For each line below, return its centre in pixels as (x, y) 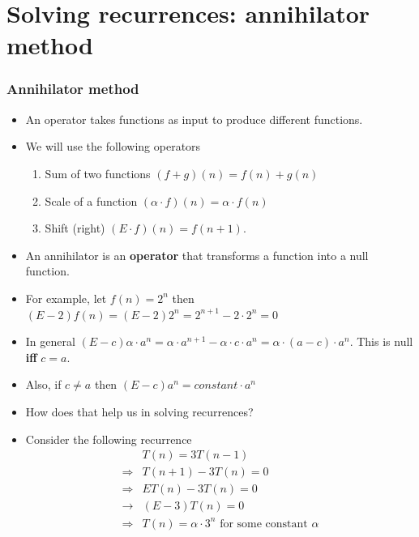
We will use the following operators (113, 146)
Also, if (43, 384)
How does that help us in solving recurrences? (139, 411)
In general (50, 341)
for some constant (264, 524)
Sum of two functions (98, 173)
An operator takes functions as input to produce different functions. (194, 119)
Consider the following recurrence (109, 439)
